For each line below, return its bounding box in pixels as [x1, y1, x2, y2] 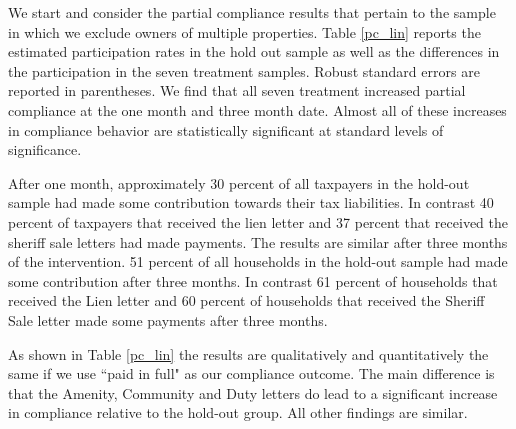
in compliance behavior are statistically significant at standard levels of [8, 119, 444, 140]
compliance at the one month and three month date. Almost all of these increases [8, 99, 507, 120]
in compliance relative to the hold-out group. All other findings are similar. [8, 402, 468, 423]
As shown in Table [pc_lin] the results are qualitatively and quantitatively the [8, 343, 489, 364]
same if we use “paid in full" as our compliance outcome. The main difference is [8, 363, 495, 384]
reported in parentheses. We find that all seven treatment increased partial [8, 80, 466, 101]
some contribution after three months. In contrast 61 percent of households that [8, 270, 498, 291]
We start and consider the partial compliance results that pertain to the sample [8, 2, 496, 22]
